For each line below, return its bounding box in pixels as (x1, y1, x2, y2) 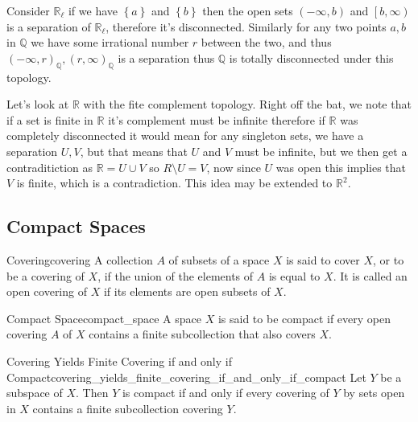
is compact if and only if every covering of (122, 384, 329, 401)
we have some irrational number (31, 34, 189, 51)
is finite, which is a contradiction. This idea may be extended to (16, 174, 333, 191)
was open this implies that (275, 158, 406, 175)
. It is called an (333, 267, 408, 284)
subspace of (6, 384, 63, 401)
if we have (68, 2, 118, 18)
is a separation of (6, 18, 91, 35)
